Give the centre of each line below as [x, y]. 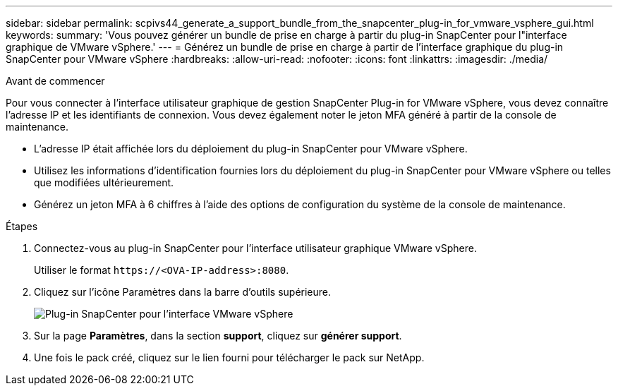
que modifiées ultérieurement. [104, 182]
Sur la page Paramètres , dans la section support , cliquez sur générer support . [218, 336]
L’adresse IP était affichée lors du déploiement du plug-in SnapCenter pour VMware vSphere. [251, 149]
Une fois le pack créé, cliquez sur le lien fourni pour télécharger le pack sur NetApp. [229, 357]
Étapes [22, 226]
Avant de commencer [55, 81]
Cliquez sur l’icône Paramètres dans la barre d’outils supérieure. [183, 292]
